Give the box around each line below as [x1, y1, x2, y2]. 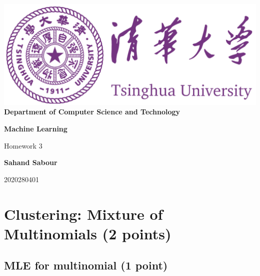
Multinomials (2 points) [4, 223, 171, 243]
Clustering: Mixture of [4, 203, 163, 224]
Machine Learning [4, 123, 67, 133]
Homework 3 [4, 140, 42, 151]
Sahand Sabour [4, 157, 57, 168]
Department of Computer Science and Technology [4, 106, 180, 117]
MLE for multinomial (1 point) [4, 257, 168, 273]
